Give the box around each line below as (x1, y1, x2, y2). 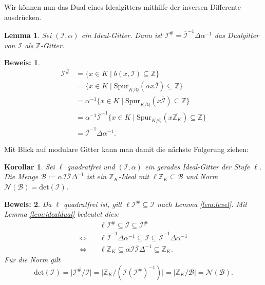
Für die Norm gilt (4, 254, 61, 264)
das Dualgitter (214, 29, 259, 40)
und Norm (185, 171, 218, 182)
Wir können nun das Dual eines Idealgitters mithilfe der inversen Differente (4, 2, 241, 12)
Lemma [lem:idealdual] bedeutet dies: (4, 208, 119, 219)
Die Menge (4, 171, 39, 182)
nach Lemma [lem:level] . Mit (157, 198, 247, 209)
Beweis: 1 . (4, 57, 41, 68)
